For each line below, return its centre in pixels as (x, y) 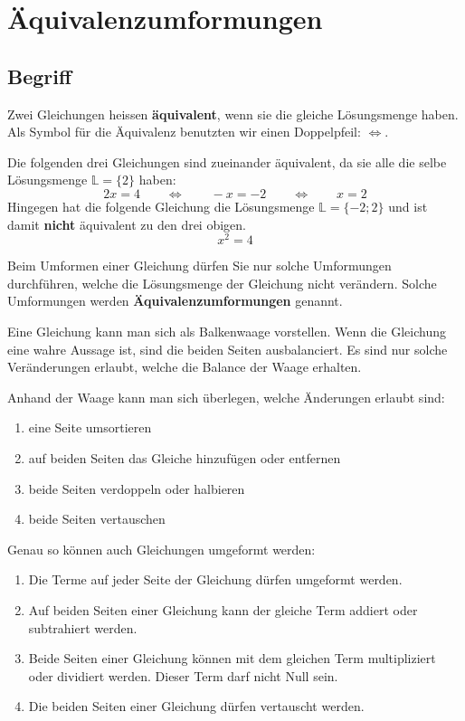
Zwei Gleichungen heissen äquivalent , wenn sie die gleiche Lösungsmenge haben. (233, 114)
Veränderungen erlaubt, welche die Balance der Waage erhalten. (185, 367)
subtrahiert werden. (83, 627)
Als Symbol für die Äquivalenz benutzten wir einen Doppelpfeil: (184, 132)
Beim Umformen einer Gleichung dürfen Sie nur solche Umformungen (199, 266)
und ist (408, 206)
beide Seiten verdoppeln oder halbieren (137, 488)
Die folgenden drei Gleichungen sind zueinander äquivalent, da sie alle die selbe (227, 161)
